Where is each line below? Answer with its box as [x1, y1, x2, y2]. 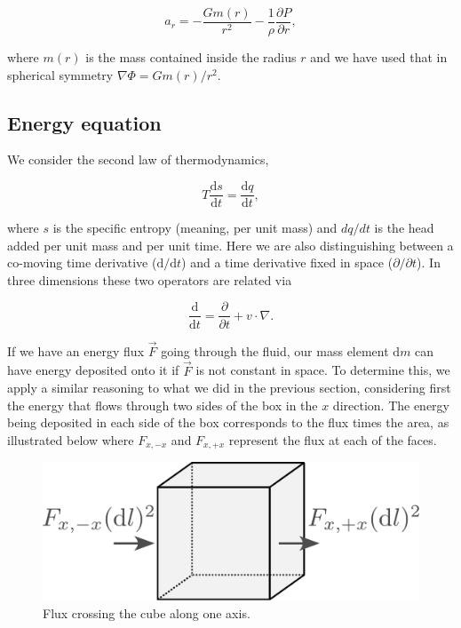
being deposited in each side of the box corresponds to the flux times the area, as [7, 413, 449, 432]
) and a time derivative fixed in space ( [181, 253, 393, 272]
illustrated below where [7, 430, 134, 449]
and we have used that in [310, 48, 448, 67]
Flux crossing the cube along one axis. [43, 603, 250, 622]
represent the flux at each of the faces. [228, 430, 437, 449]
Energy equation [7, 108, 162, 136]
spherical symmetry [7, 65, 114, 83]
